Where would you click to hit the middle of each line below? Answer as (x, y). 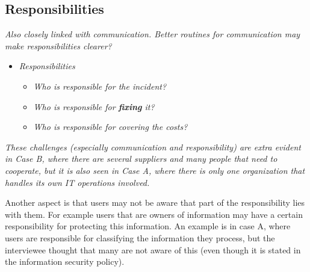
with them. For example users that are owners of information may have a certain (154, 214)
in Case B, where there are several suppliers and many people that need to (141, 159)
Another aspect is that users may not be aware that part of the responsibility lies (155, 202)
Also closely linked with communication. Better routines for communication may (153, 34)
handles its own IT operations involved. (77, 182)
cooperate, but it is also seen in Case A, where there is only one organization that (155, 170)
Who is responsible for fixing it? (94, 106)
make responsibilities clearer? (58, 45)
